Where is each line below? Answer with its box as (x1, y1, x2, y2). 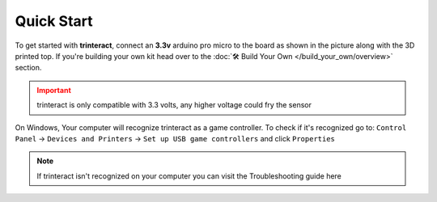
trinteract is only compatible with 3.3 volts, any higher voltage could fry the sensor (36, 100, 312, 110)
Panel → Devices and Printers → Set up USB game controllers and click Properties (15, 133, 336, 143)
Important (36, 85, 72, 95)
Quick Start (15, 12, 93, 30)
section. (15, 63, 42, 73)
